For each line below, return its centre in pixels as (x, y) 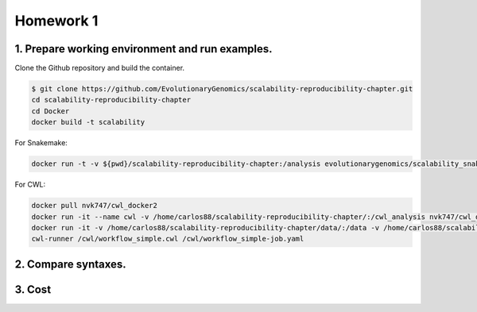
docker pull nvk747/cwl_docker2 (95, 206)
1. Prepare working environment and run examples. (144, 49)
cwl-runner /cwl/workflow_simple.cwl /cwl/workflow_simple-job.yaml (168, 239)
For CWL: (30, 185)
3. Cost (33, 289)
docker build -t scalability (88, 122)
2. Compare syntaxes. (70, 264)
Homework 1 (56, 21)
